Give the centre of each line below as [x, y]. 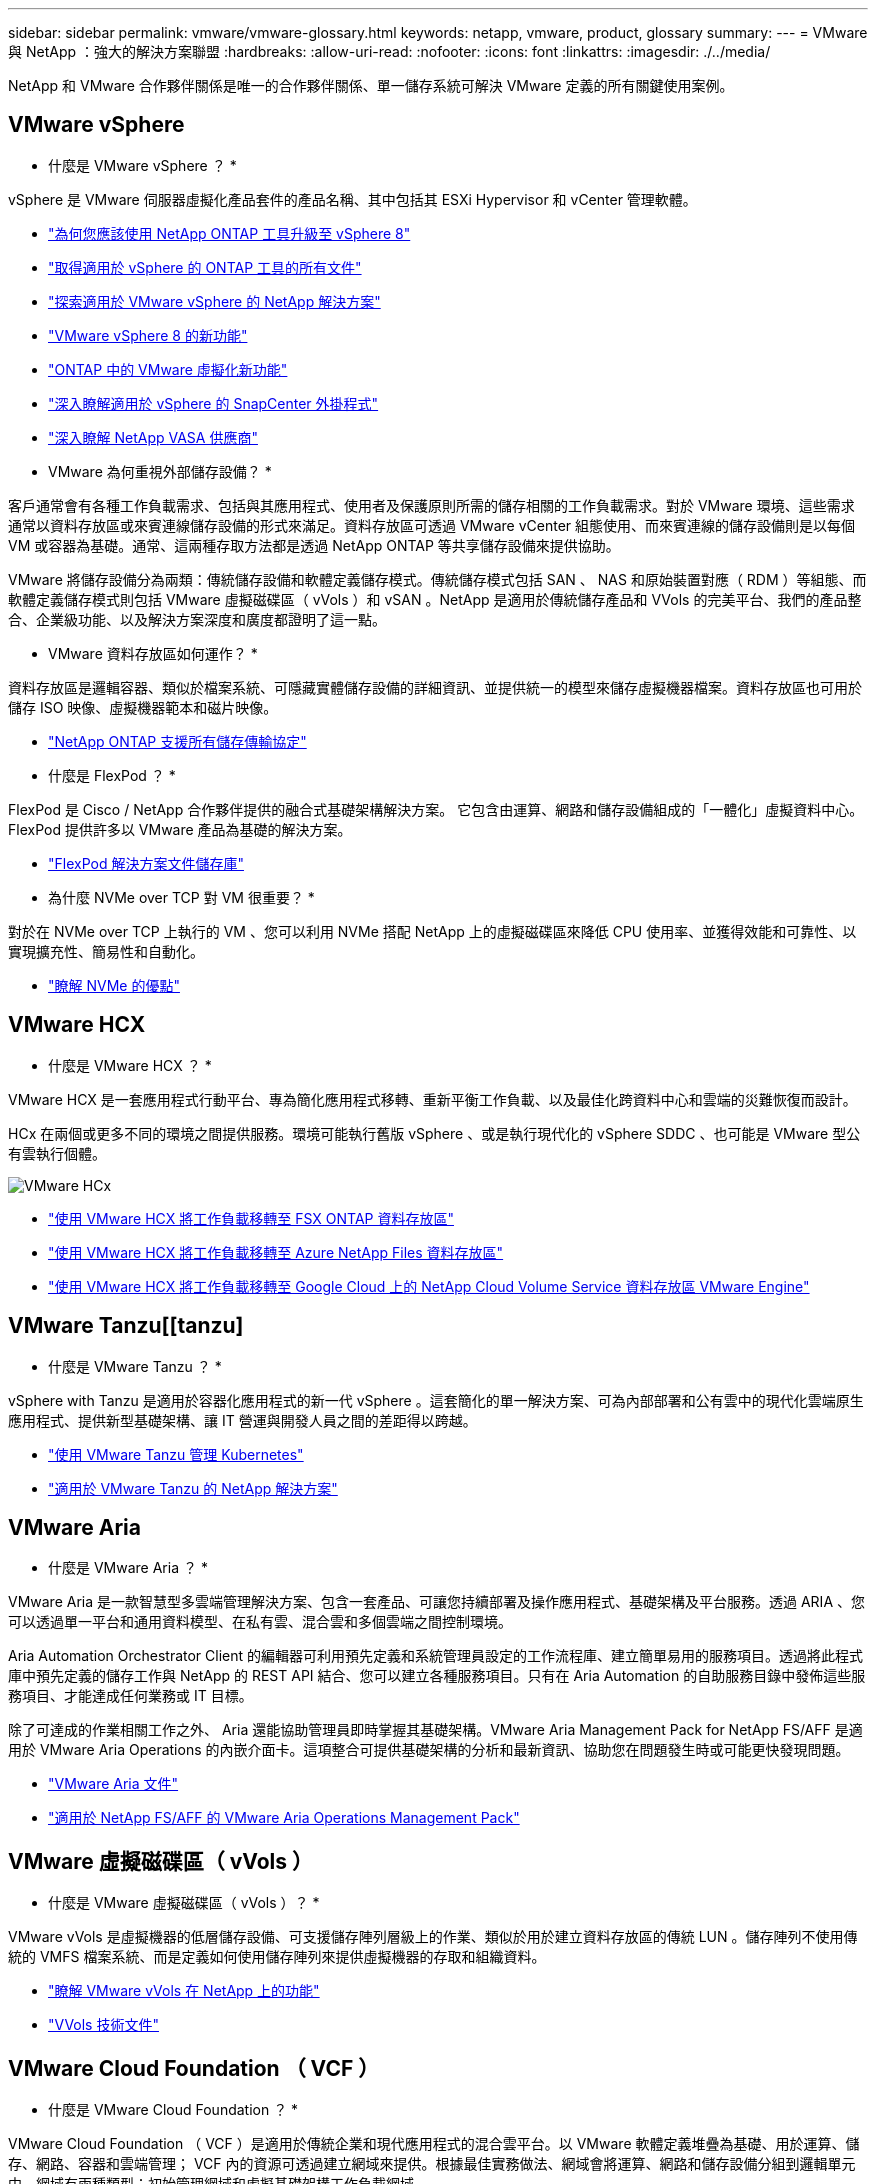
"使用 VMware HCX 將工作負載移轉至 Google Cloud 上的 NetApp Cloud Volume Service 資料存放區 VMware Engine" [429, 1286]
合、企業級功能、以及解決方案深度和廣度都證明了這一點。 [197, 619]
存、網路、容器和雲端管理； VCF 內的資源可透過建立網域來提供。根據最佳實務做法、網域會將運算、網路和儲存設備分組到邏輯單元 [432, 2164]
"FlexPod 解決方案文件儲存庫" [146, 863]
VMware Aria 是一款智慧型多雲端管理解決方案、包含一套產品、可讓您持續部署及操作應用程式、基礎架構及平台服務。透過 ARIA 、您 [436, 1602]
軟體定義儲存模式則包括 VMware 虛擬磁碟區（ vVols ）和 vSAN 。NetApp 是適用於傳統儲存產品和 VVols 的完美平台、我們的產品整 [435, 599]
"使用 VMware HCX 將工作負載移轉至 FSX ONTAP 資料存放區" [251, 1218]
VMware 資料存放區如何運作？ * [153, 653]
